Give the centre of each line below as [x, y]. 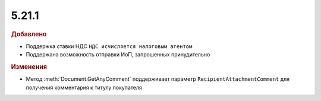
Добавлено [29, 34]
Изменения [29, 67]
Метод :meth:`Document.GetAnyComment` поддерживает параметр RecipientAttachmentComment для [158, 79]
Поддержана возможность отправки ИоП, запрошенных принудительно [118, 55]
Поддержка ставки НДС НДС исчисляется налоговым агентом [109, 46]
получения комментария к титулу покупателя [84, 87]
